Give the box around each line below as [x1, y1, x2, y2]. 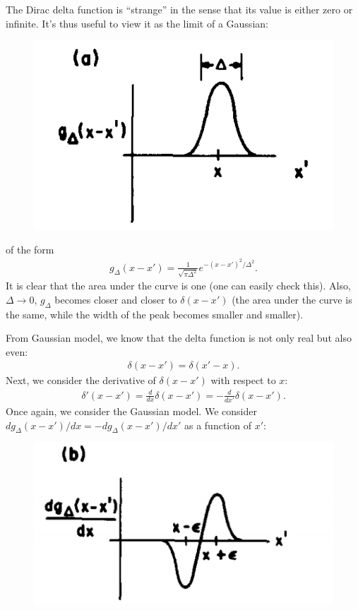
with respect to [210, 373, 276, 388]
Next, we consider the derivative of [6, 373, 156, 388]
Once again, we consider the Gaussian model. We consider [6, 403, 257, 418]
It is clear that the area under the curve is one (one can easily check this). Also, [6, 278, 351, 293]
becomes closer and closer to [54, 292, 177, 306]
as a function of [184, 417, 251, 432]
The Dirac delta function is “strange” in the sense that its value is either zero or [6, 2, 353, 16]
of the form [6, 241, 54, 256]
